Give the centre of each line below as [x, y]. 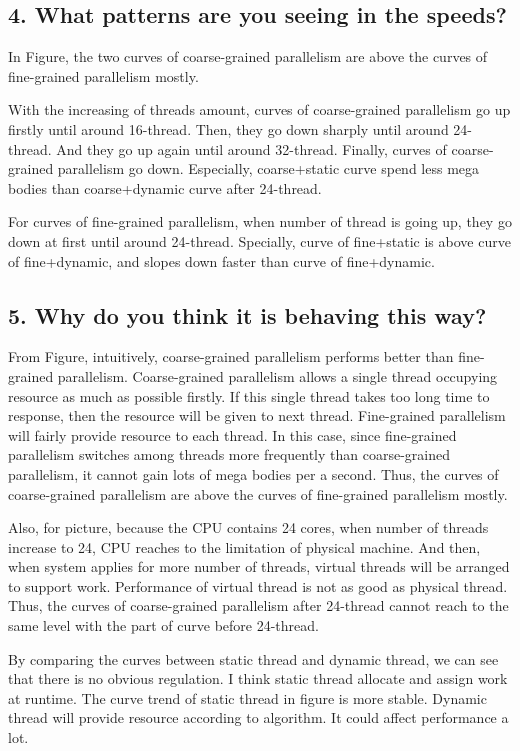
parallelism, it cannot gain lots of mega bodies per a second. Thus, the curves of [253, 473]
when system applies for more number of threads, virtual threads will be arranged [259, 566]
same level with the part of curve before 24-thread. [163, 625]
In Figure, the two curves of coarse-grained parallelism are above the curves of [248, 56]
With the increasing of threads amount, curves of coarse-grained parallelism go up [259, 109]
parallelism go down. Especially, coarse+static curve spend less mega [268, 168]
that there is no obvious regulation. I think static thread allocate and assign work [258, 678]
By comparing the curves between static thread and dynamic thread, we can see [253, 658]
